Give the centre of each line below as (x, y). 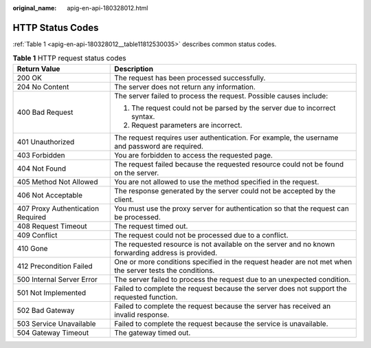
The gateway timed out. (153, 332)
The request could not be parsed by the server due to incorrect (234, 108)
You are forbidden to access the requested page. (193, 155)
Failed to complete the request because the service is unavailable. (222, 323)
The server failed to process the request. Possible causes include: (221, 96)
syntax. (143, 116)
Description (134, 69)
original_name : (35, 8)
